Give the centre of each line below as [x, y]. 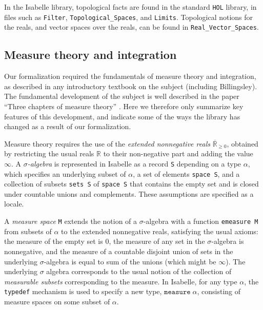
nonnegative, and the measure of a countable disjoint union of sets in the [119, 251]
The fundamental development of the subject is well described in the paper [122, 96]
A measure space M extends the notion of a [71, 221]
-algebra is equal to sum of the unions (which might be [130, 261]
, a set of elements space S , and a [186, 173]
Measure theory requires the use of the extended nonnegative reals [107, 143]
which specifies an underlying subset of [65, 173]
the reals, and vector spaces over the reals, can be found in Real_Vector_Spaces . [131, 27]
